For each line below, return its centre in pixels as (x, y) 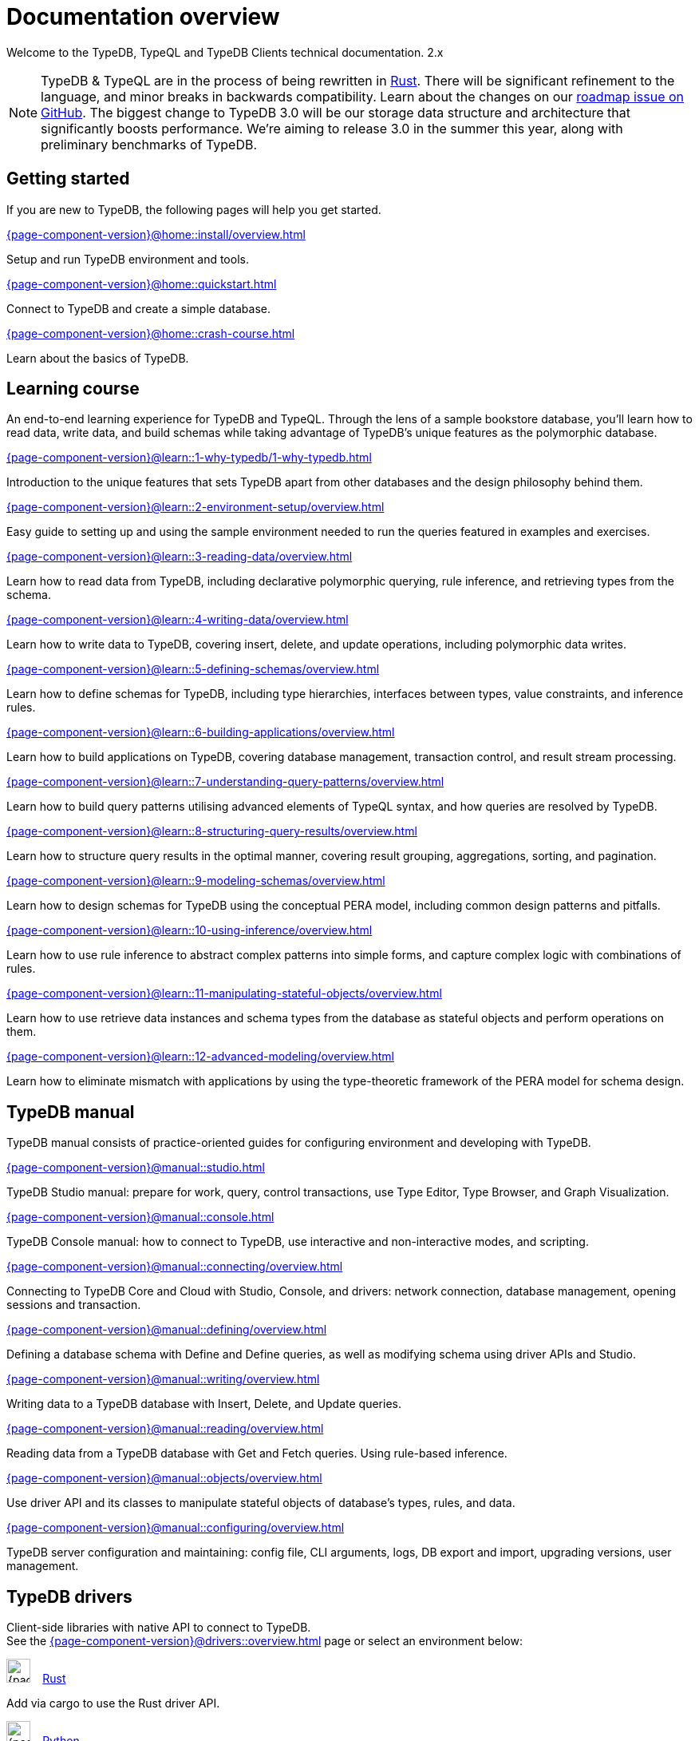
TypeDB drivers (69, 1596)
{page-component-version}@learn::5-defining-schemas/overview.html (193, 669)
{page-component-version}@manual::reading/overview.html (165, 1429)
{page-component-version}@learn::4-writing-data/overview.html (178, 620)
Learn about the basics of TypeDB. (98, 358)
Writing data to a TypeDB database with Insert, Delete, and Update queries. (204, 1404)
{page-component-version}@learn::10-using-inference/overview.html (190, 930)
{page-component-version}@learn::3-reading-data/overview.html (180, 557)
